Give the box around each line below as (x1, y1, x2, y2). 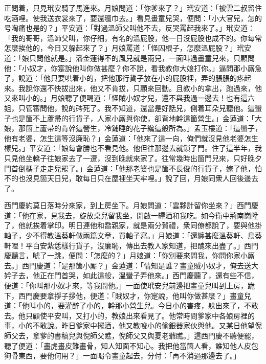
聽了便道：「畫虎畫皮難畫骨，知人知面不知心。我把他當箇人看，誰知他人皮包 (4, 340, 258, 351)
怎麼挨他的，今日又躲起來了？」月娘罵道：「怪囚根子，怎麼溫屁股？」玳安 (4, 42, 251, 53)
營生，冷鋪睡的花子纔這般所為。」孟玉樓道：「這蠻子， (82, 123, 262, 133)
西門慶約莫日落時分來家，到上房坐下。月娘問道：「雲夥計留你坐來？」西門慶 (4, 200, 258, 211)
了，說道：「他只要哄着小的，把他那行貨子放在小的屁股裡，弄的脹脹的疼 (4, 73, 244, 83)
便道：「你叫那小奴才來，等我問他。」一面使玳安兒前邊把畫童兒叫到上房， (4, 280, 248, 291)
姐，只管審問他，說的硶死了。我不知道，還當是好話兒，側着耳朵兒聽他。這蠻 (4, 102, 262, 113)
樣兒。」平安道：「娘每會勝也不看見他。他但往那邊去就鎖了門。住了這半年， (4, 143, 255, 153)
